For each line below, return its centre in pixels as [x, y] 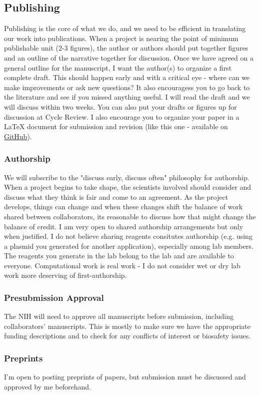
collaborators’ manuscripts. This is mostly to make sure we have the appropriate [127, 326]
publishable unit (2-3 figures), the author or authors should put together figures [126, 48]
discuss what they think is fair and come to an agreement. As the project [116, 196]
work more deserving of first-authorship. [65, 275]
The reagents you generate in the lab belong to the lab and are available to [119, 256]
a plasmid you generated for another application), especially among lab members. [129, 246]
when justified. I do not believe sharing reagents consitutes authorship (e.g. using [128, 236]
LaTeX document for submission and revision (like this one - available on [116, 126]
